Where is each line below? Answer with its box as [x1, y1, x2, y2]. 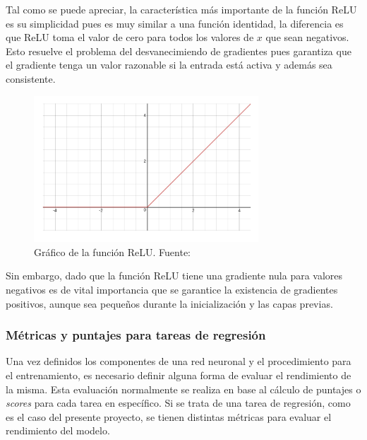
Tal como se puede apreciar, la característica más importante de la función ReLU [6, 2, 357, 16]
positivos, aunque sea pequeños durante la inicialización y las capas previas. [6, 296, 333, 311]
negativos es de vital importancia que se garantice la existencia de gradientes [6, 282, 338, 297]
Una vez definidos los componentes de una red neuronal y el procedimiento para [6, 354, 351, 369]
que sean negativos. [265, 30, 349, 45]
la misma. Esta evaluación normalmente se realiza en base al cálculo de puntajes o [6, 381, 361, 396]
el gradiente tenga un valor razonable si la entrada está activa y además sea [6, 57, 332, 72]
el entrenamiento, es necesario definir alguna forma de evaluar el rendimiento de [6, 368, 351, 383]
